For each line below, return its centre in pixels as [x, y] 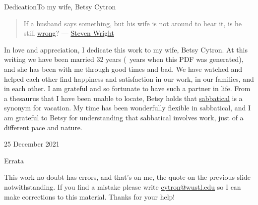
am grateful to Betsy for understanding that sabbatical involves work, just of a [124, 117]
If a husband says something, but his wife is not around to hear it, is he [133, 23]
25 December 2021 [32, 144]
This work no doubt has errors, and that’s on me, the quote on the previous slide [127, 177]
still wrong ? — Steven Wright [69, 33]
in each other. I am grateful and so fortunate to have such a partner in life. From [127, 88]
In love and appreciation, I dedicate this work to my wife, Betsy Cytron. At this [126, 49]
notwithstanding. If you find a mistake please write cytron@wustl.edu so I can [123, 186]
